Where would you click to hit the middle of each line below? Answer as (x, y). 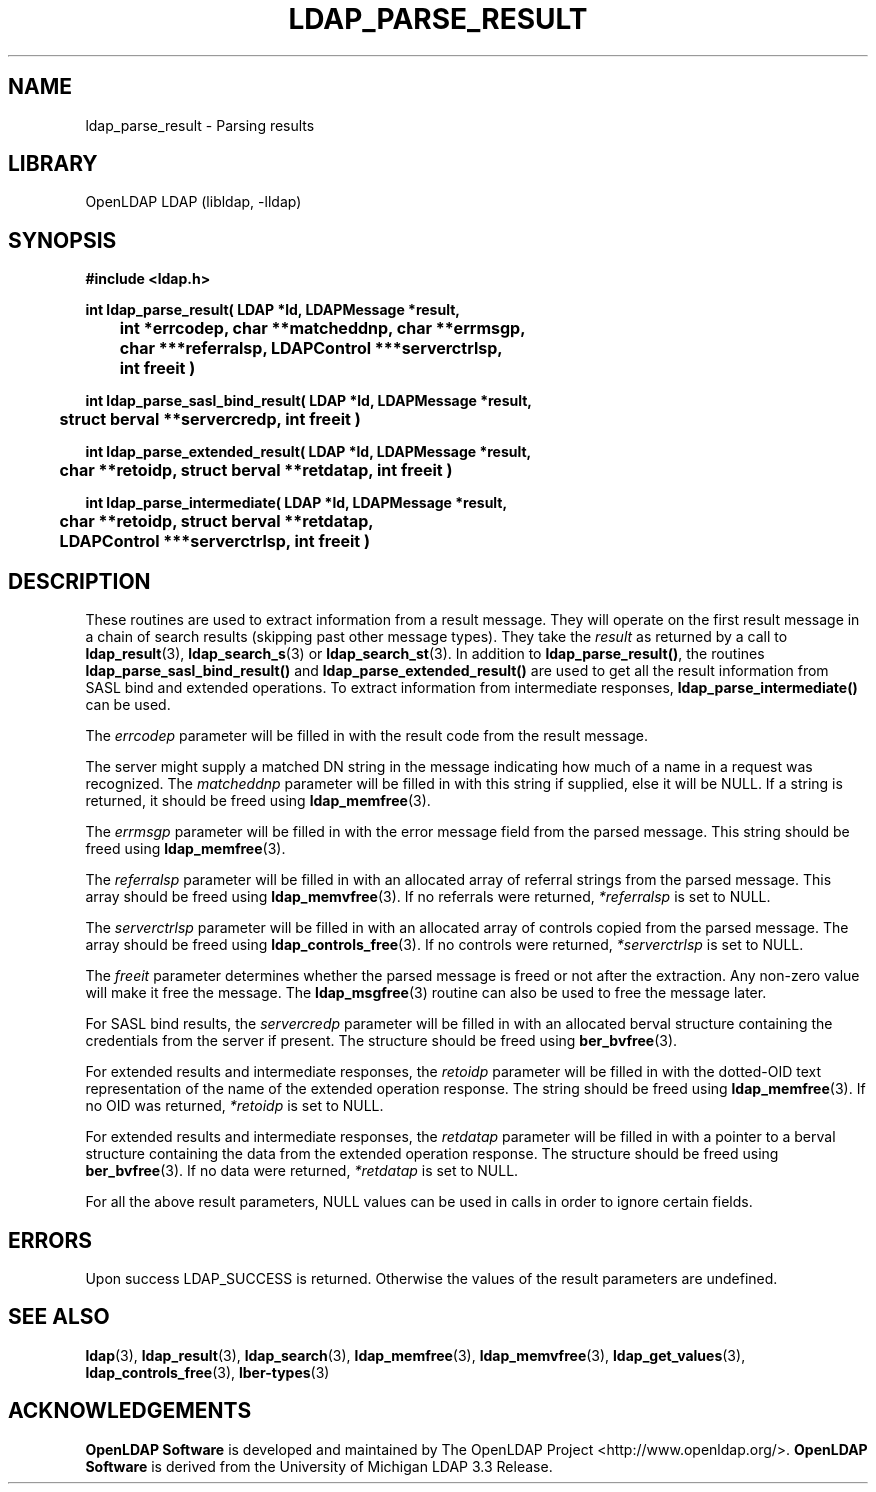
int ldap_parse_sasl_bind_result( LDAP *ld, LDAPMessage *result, (309, 401)
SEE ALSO (59, 1317)
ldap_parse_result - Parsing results (200, 125)
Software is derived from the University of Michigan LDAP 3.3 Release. (319, 1466)
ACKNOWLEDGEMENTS (130, 1411)
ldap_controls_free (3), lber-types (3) (207, 1372)
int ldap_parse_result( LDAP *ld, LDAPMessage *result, (272, 310)
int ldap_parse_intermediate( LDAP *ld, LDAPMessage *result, (296, 503)
